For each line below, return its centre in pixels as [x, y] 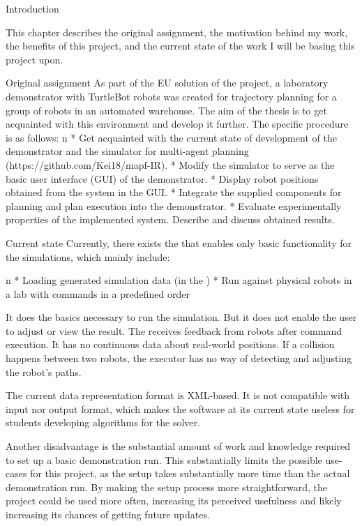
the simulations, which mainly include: [88, 256]
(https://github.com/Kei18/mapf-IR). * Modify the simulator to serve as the [170, 164]
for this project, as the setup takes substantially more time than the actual [190, 473]
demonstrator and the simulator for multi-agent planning [127, 151]
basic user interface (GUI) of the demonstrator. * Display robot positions [162, 178]
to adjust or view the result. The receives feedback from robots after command [174, 330]
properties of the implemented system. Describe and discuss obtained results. [170, 219]
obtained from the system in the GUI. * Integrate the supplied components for [174, 192]
